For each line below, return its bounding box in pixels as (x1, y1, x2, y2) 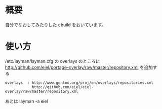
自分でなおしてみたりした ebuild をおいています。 (5, 22, 106, 28)
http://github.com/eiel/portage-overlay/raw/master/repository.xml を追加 (5, 64, 153, 70)
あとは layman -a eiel (5, 98, 48, 104)
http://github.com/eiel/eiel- (31, 84, 94, 89)
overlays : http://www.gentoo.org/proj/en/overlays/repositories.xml (5, 80, 154, 85)
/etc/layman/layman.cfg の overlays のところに (5, 58, 100, 64)
